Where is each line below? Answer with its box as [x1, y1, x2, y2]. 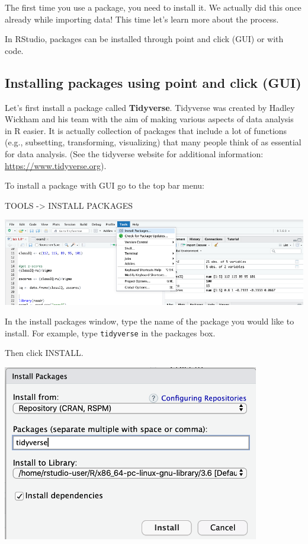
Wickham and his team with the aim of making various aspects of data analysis [5, 113, 294, 125]
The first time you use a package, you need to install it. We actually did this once [5, 1, 301, 13]
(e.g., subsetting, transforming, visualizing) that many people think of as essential [5, 136, 301, 148]
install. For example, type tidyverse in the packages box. [5, 326, 216, 339]
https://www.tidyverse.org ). [5, 159, 107, 171]
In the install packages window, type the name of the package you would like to [5, 315, 294, 327]
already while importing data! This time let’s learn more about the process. [5, 12, 279, 25]
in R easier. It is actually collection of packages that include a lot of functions [5, 124, 287, 136]
